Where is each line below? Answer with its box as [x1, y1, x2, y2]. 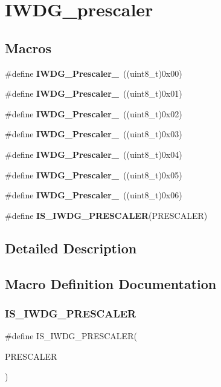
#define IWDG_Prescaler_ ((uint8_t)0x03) [5, 128, 182, 140]
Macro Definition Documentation [5, 274, 217, 293]
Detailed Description [5, 238, 137, 257]
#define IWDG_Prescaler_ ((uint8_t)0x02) [5, 107, 182, 120]
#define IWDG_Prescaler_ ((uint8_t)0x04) [5, 148, 182, 160]
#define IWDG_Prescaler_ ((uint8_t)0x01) [5, 87, 182, 100]
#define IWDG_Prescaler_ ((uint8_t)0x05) [5, 168, 182, 181]
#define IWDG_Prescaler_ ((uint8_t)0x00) [5, 67, 182, 79]
